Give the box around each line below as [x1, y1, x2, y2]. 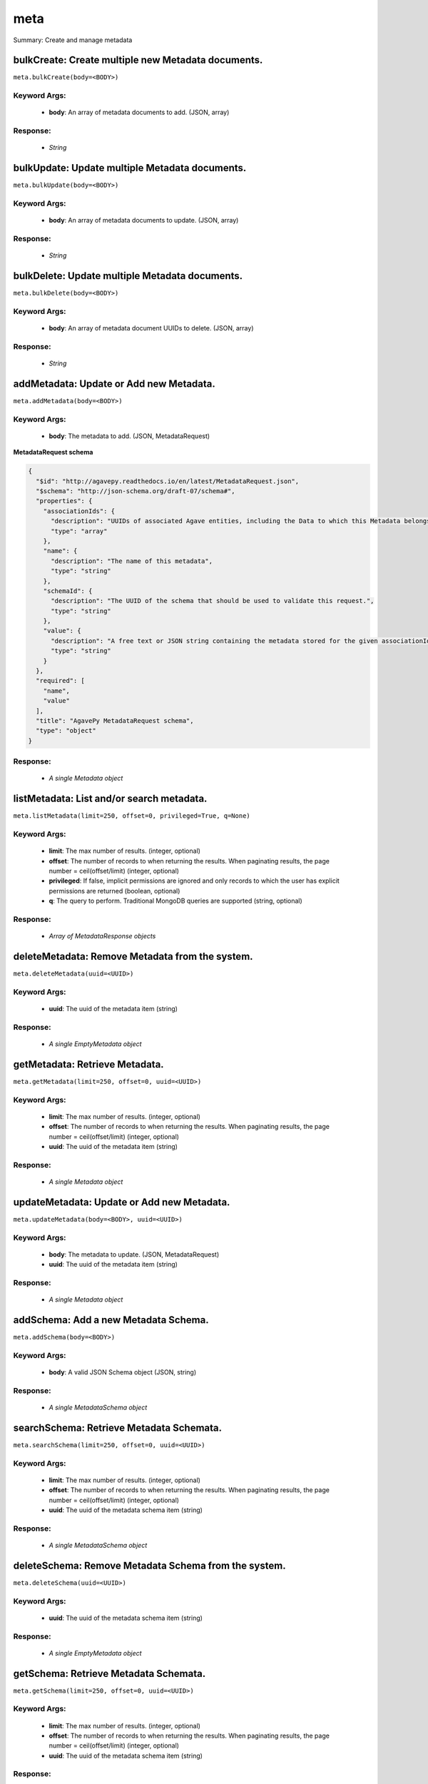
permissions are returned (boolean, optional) [49, 886, 180, 895]
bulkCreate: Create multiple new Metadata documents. [13, 54, 263, 66]
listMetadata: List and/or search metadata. [13, 793, 208, 805]
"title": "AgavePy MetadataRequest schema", [36, 716, 194, 724]
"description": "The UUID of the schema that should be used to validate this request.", [51, 597, 374, 605]
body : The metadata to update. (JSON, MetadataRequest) [49, 1250, 220, 1259]
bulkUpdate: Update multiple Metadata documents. [13, 162, 247, 174]
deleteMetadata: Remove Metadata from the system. [13, 950, 253, 963]
